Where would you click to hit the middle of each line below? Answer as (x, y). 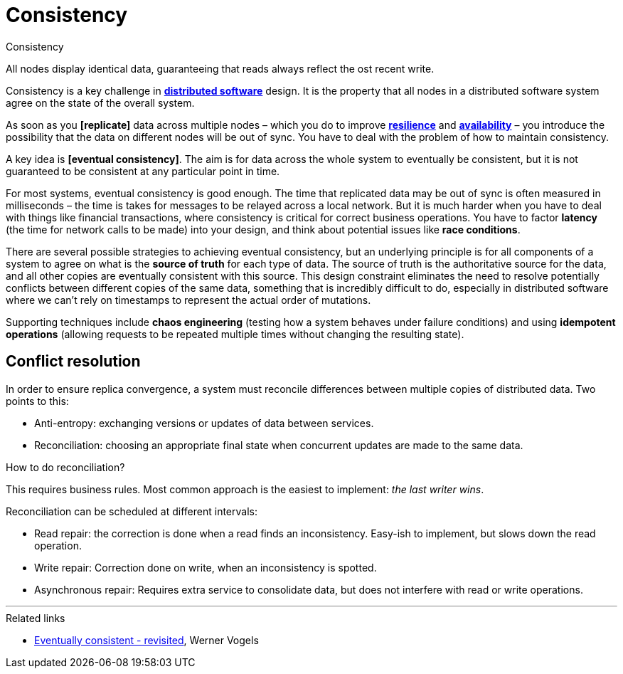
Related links (36, 618)
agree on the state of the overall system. (100, 102)
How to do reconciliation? (65, 467)
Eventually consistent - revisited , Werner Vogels (147, 640)
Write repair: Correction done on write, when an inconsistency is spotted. (206, 567)
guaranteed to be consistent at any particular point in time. (143, 171)
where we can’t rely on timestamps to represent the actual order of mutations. (188, 300)
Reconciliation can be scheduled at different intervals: (132, 511)
